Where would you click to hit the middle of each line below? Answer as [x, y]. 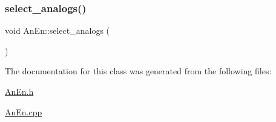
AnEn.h [19, 91]
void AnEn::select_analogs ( [57, 30]
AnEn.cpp [24, 111]
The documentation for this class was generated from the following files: [138, 71]
